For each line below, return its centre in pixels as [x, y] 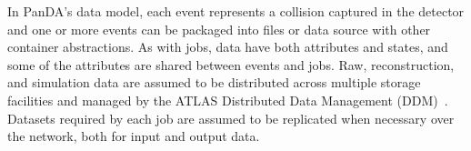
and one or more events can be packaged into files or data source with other [219, 29]
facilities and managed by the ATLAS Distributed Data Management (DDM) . [228, 100]
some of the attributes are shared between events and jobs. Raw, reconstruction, [231, 64]
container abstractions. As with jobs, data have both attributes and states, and [228, 47]
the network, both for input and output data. [134, 136]
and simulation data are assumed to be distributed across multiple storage [214, 82]
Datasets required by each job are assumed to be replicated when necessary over [231, 118]
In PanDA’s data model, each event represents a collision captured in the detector [236, 11]
